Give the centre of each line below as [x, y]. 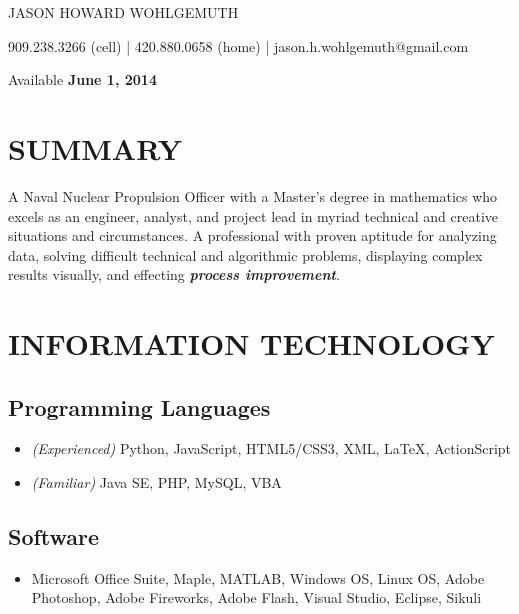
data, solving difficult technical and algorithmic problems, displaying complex [245, 254]
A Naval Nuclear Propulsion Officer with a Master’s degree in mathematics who [253, 195]
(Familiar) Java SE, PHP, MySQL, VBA [156, 482]
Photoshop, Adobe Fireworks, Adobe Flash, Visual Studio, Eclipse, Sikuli [256, 597]
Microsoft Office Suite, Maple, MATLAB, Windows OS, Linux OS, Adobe [258, 577]
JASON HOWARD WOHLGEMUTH [123, 12]
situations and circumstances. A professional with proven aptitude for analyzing [252, 235]
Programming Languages [139, 406]
